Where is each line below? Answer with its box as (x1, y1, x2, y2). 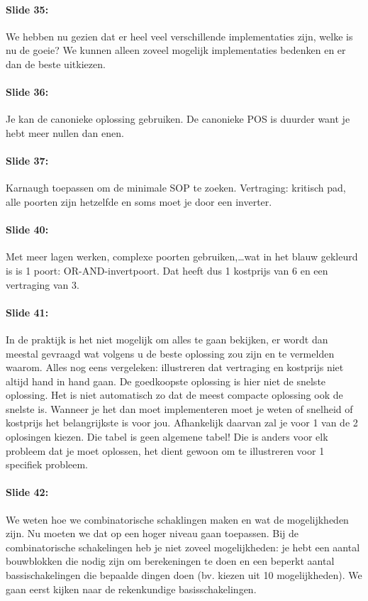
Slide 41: (6, 304, 49, 319)
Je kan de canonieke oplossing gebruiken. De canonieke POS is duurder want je (6, 111, 350, 126)
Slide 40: (6, 222, 49, 237)
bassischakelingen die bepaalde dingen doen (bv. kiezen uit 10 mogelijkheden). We (6, 568, 362, 583)
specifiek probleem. (6, 457, 89, 472)
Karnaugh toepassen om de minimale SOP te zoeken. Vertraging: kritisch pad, (6, 180, 346, 195)
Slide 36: (6, 84, 49, 99)
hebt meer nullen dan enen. (6, 125, 124, 140)
